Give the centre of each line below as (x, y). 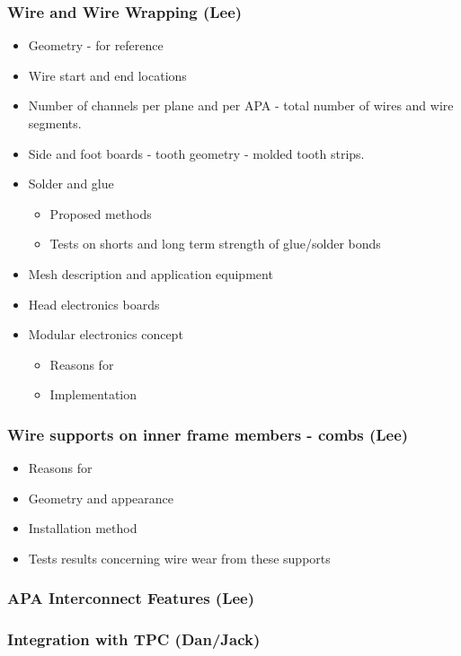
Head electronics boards (94, 304)
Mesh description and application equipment (151, 273)
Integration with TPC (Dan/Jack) (134, 639)
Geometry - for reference (96, 45)
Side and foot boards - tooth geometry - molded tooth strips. (196, 153)
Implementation (93, 394)
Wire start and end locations (107, 75)
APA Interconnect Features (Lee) (131, 598)
